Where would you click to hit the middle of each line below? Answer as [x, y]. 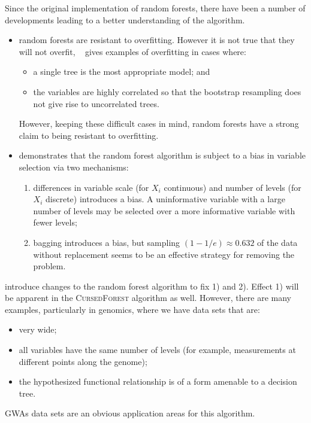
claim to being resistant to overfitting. [89, 135]
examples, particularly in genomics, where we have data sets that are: [132, 309]
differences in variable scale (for [91, 187]
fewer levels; [55, 222]
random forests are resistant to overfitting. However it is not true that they [157, 40]
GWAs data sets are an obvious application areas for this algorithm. [130, 413]
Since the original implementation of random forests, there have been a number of [155, 8]
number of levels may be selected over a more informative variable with [164, 210]
